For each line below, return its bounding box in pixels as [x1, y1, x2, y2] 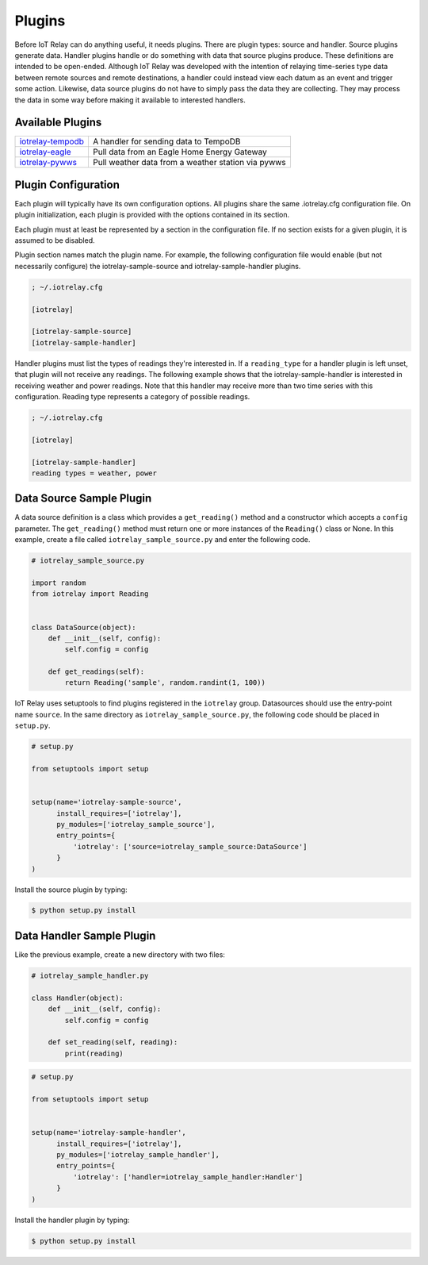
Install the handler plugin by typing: [14, 1215, 130, 1225]
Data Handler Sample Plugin [14, 929, 156, 942]
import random [31, 578, 86, 587]
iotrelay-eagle [19, 147, 71, 158]
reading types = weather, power [31, 468, 158, 478]
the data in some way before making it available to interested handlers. [14, 95, 246, 105]
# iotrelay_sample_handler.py [31, 971, 149, 980]
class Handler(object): [31, 993, 124, 1002]
